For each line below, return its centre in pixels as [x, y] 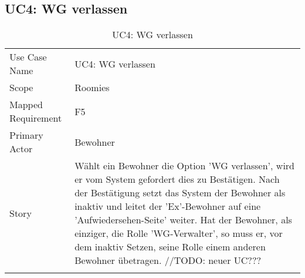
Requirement [36, 118]
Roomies [92, 88]
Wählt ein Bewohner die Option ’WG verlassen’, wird [185, 166]
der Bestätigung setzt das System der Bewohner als [180, 193]
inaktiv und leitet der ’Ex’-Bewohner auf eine [168, 206]
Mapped [26, 105]
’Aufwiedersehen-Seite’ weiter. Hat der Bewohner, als [183, 220]
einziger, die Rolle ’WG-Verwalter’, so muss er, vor [179, 233]
